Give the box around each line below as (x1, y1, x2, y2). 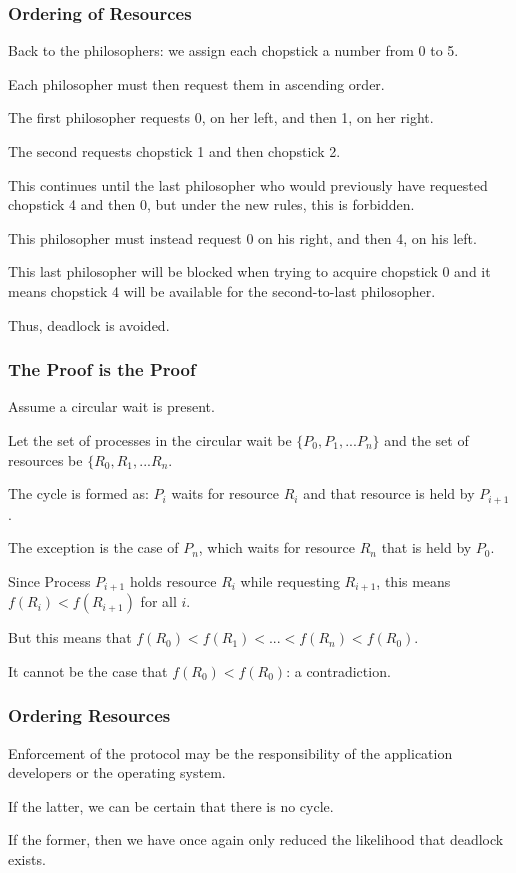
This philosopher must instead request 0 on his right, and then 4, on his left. (8, 227, 477, 248)
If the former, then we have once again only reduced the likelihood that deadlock (8, 829, 504, 850)
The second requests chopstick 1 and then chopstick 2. (8, 141, 341, 161)
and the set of (384, 429, 469, 450)
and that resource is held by (303, 483, 475, 504)
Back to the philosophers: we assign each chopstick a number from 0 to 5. (8, 40, 459, 61)
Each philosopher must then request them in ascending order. (8, 73, 385, 94)
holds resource (129, 570, 217, 591)
